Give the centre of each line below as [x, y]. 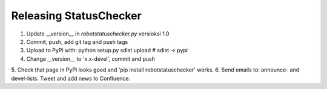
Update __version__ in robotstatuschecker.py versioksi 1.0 [98, 34]
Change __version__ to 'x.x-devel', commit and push [91, 59]
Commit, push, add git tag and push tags [77, 41]
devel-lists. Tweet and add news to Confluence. [71, 78]
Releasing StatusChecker [76, 16]
